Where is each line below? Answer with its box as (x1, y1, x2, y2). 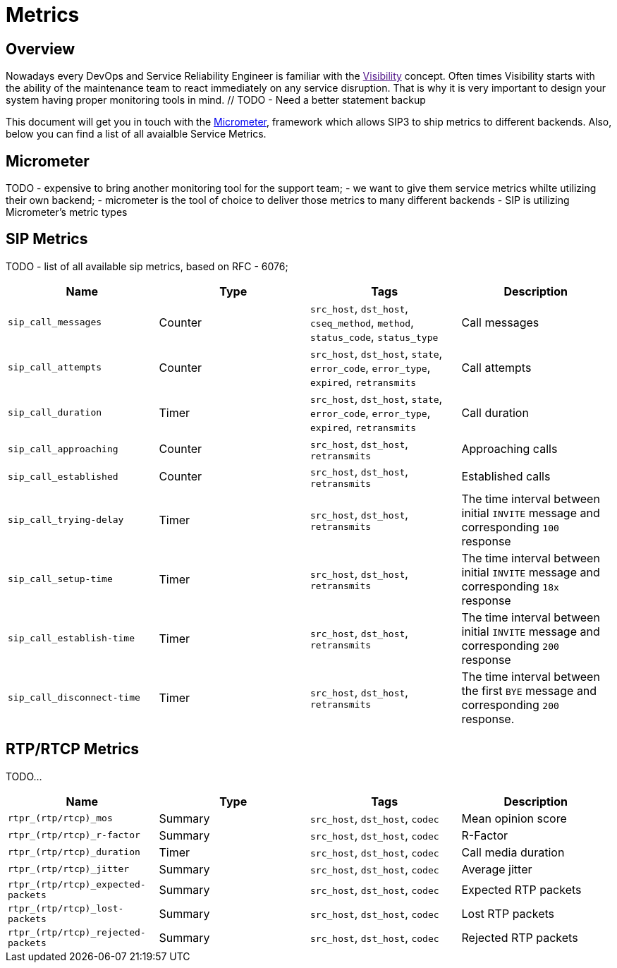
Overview (6, 40, 75, 58)
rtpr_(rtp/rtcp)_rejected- (8, 926, 146, 938)
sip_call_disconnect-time (8, 692, 140, 703)
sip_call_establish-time (8, 633, 135, 644)
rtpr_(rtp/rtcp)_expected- (8, 878, 146, 890)
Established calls (461, 469, 551, 484)
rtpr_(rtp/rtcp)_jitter (8, 864, 130, 875)
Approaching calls (461, 442, 558, 456)
